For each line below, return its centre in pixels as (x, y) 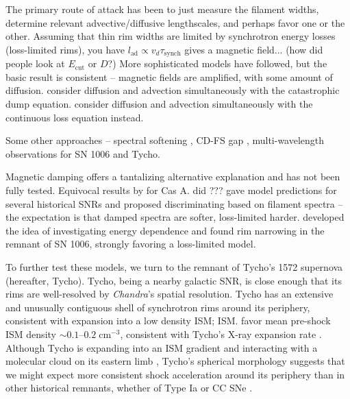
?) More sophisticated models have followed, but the (217, 63)
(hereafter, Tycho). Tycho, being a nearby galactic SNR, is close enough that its (174, 280)
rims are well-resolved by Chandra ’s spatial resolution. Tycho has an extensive (170, 294)
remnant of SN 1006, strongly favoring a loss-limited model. (131, 244)
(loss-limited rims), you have (65, 49)
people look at (35, 63)
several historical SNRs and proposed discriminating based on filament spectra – (174, 203)
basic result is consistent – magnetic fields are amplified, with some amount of (169, 76)
